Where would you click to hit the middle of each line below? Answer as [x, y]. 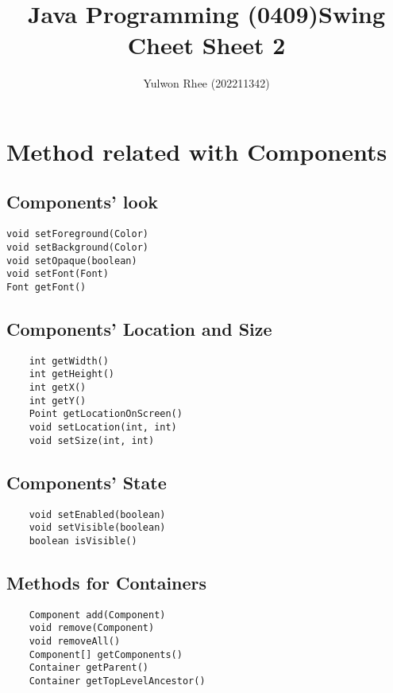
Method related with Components [197, 151]
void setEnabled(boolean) [97, 514]
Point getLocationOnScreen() [106, 414]
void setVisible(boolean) [97, 528]
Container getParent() [89, 668]
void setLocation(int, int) [103, 428]
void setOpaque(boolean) [72, 261]
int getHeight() [72, 374]
